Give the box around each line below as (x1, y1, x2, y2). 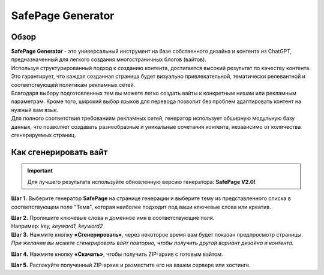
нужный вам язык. (11, 106, 59, 113)
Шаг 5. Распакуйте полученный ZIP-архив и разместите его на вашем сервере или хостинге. (11, 261, 251, 268)
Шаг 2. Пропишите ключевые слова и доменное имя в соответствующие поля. (11, 214, 215, 221)
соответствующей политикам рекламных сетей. (11, 81, 136, 88)
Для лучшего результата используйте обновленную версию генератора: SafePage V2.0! (27, 178, 256, 185)
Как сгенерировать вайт (11, 147, 108, 157)
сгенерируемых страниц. (11, 131, 76, 138)
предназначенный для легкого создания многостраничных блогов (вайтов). (11, 56, 207, 63)
